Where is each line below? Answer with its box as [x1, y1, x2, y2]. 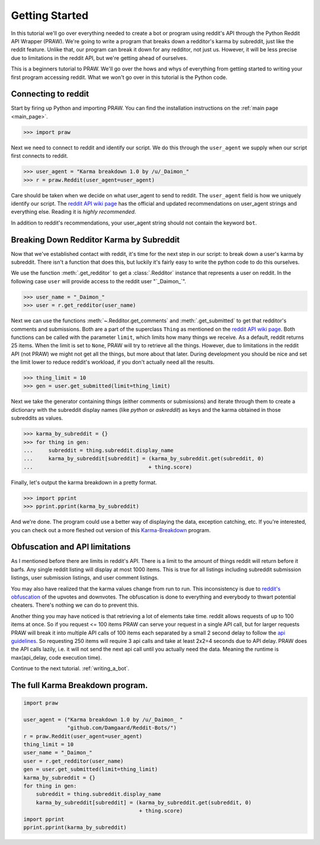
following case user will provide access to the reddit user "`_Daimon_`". [11, 277, 187, 284]
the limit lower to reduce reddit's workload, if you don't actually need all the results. [11, 359, 215, 366]
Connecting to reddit [11, 89, 89, 99]
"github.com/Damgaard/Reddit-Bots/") [67, 725, 177, 731]
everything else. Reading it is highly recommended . [11, 208, 136, 216]
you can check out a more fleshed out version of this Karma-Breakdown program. [11, 526, 211, 533]
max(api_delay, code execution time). [11, 654, 102, 661]
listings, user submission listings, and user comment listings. [11, 574, 159, 581]
